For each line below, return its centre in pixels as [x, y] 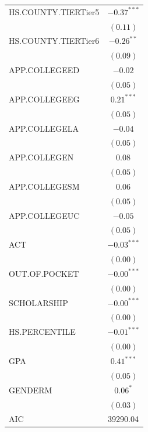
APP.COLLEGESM [44, 186]
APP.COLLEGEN [41, 157]
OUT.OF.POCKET [44, 273]
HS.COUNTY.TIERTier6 [54, 41]
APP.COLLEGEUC [44, 215]
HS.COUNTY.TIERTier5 [54, 11]
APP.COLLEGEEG [44, 99]
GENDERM [31, 390]
